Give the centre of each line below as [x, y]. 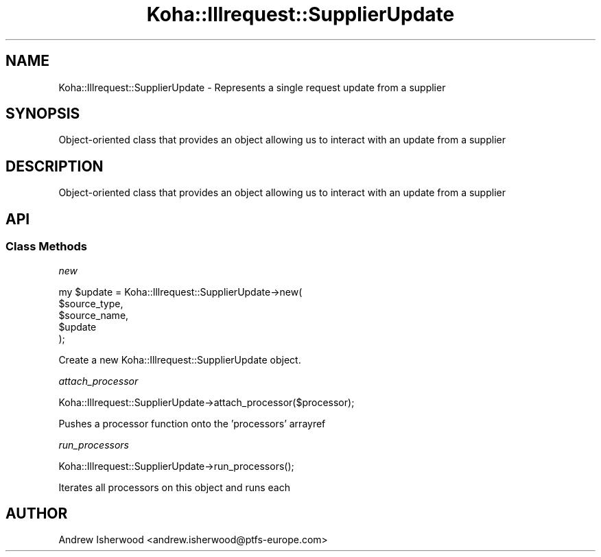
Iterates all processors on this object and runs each [174, 487]
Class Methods [46, 247]
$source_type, [91, 303]
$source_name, [94, 315]
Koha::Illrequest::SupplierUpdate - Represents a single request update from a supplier [252, 87]
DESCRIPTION [55, 166]
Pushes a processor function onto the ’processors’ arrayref [192, 423]
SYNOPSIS [43, 114]
